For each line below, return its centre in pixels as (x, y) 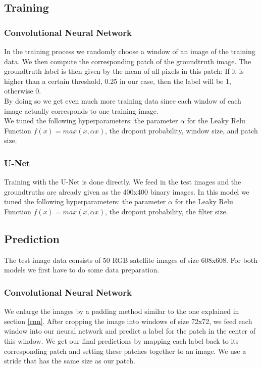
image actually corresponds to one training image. (81, 110)
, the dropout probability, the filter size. (167, 211)
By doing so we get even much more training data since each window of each (123, 100)
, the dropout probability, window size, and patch (181, 130)
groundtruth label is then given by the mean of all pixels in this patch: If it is (124, 71)
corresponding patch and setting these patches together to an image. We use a (125, 351)
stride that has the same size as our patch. (70, 361)
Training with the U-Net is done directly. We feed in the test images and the (123, 182)
